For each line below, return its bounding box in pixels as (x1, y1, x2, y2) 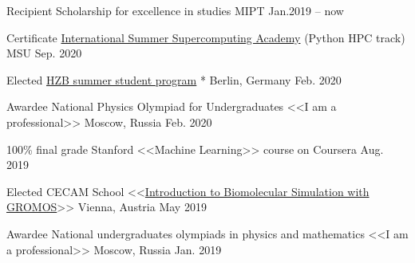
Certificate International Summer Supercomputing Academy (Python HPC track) (6, 29, 405, 45)
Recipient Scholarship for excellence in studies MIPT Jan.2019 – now (6, 2, 344, 18)
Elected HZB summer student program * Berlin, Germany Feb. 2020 (6, 71, 342, 88)
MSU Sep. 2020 (6, 45, 82, 61)
